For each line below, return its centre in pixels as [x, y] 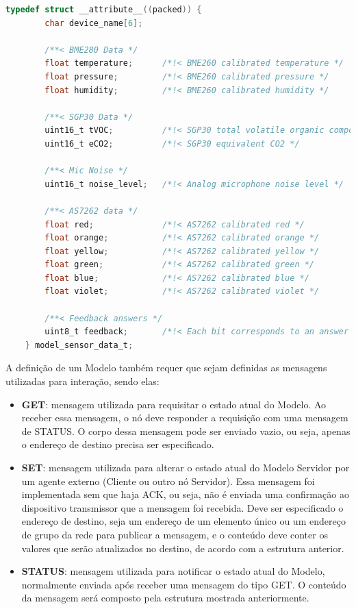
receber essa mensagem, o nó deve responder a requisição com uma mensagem [185, 418]
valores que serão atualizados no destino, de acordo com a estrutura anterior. [183, 548]
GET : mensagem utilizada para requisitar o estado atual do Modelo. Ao [174, 404]
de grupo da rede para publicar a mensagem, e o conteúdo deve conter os [175, 534]
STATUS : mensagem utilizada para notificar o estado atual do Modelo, [173, 571]
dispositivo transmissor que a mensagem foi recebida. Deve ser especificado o [182, 507]
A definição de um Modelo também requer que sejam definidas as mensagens [166, 368]
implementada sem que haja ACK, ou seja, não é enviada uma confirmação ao [185, 494]
